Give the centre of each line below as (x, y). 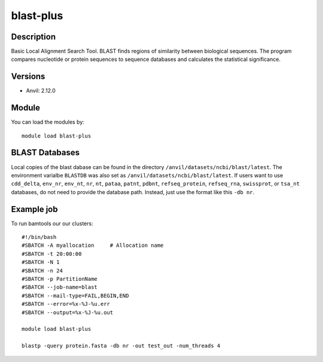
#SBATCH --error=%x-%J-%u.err (66, 304)
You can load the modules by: (48, 122)
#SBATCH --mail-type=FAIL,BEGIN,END (75, 295)
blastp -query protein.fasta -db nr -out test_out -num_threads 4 (121, 346)
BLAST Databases (45, 153)
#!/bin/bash (39, 237)
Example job (34, 209)
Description (33, 37)
